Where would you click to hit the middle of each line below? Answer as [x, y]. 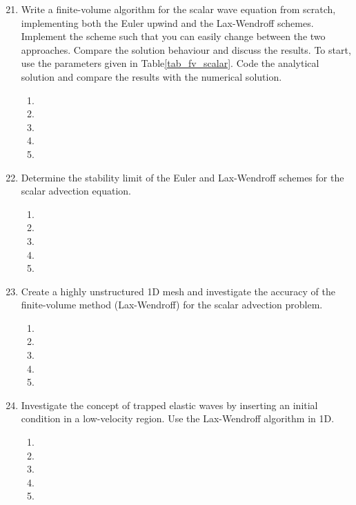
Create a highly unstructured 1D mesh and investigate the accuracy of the [178, 291]
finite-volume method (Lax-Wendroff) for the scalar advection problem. [172, 305]
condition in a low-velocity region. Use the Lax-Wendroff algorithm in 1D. [178, 418]
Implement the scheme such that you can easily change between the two [173, 36]
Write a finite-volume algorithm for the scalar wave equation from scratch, [178, 9]
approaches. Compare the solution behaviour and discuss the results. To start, [186, 49]
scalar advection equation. [76, 191]
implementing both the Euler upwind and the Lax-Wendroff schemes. [167, 22]
